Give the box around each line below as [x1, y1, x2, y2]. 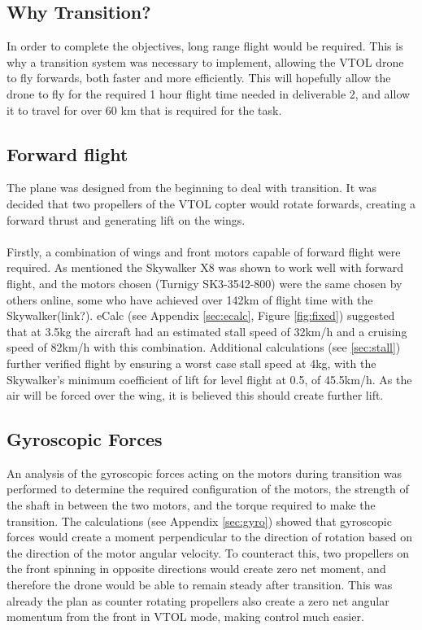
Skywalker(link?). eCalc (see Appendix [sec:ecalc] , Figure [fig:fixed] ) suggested [7, 307, 395, 324]
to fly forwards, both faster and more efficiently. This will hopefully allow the [7, 69, 391, 86]
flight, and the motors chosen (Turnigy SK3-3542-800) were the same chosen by [7, 274, 402, 291]
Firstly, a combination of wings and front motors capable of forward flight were [7, 243, 401, 260]
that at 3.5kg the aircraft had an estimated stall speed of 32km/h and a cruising [7, 322, 407, 339]
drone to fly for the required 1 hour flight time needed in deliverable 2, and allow [7, 85, 411, 102]
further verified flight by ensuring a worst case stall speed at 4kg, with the [7, 354, 376, 371]
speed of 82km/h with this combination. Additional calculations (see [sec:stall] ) [7, 339, 401, 356]
